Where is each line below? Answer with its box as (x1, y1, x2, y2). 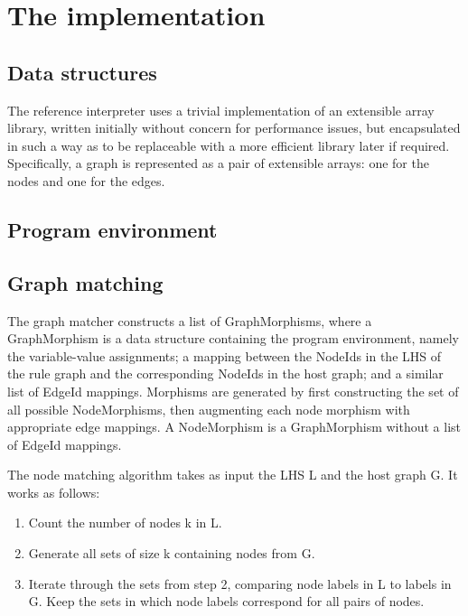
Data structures (7, 58, 157, 86)
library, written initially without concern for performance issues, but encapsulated (7, 118, 461, 137)
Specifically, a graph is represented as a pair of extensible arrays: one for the (7, 154, 429, 173)
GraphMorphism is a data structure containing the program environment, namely (7, 329, 459, 348)
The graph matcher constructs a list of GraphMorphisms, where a (7, 311, 372, 330)
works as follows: (7, 482, 100, 501)
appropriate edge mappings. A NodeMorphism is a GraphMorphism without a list (7, 417, 462, 436)
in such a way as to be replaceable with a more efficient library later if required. (7, 135, 450, 154)
